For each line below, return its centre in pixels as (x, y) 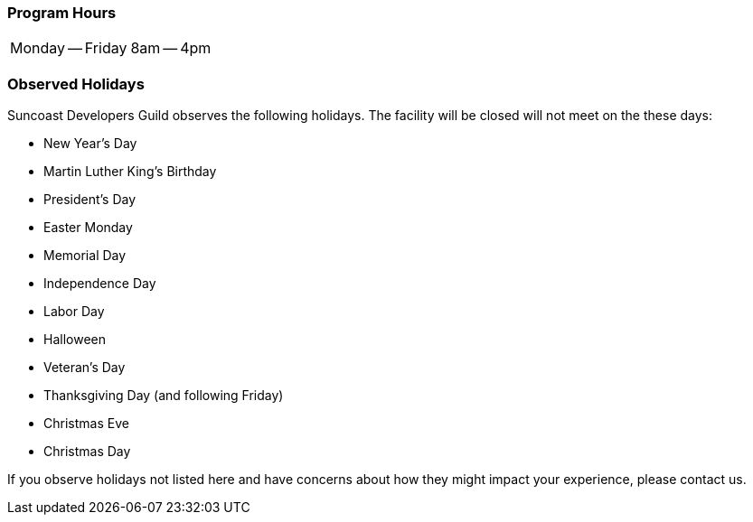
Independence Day (100, 284)
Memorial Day (85, 256)
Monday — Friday (69, 48)
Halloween (75, 340)
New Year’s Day (90, 144)
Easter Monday (88, 228)
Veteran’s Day (85, 368)
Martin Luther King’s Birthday (130, 172)
